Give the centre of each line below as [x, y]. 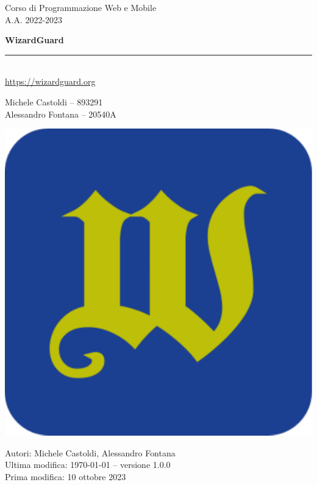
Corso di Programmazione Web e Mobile [81, 7]
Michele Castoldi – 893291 [54, 101]
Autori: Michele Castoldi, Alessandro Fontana [90, 452]
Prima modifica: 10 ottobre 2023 [66, 476]
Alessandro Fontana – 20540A [61, 114]
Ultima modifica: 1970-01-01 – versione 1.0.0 [88, 465]
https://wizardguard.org [50, 81]
